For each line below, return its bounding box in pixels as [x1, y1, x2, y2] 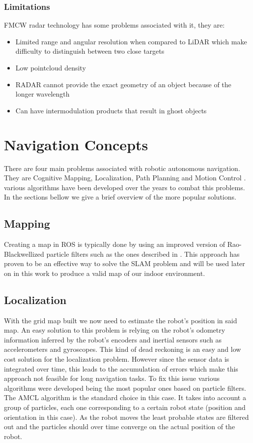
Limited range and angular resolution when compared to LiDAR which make [15, 36, 247, 46]
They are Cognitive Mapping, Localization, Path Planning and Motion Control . [4, 172, 246, 183]
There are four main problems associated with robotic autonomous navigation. [4, 163, 240, 173]
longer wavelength [15, 89, 70, 99]
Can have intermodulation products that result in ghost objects [15, 105, 207, 115]
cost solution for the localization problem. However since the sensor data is [4, 354, 229, 364]
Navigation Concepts [4, 134, 148, 154]
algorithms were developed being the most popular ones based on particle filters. [4, 382, 246, 393]
